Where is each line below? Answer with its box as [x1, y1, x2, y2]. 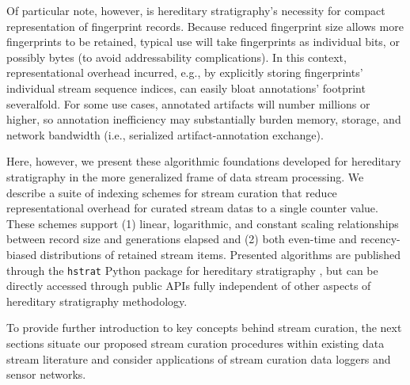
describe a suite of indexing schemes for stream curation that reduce [6, 184, 337, 200]
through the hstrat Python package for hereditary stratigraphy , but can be [6, 261, 378, 278]
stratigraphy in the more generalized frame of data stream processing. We [6, 168, 364, 185]
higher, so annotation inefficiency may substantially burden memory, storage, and [6, 111, 401, 128]
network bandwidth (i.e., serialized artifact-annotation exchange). [6, 126, 324, 143]
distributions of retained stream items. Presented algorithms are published [40, 246, 401, 262]
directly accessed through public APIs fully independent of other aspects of [6, 277, 371, 294]
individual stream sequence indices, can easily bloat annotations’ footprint [6, 79, 366, 96]
